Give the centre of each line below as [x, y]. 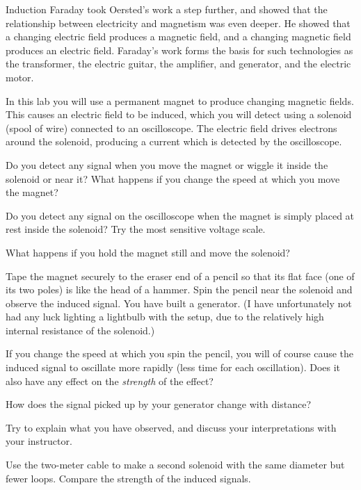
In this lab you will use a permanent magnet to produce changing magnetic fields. [180, 100]
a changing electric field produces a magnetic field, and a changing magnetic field [178, 36]
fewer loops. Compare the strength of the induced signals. [128, 478]
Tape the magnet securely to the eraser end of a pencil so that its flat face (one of [180, 276]
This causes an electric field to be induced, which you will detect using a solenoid [179, 114]
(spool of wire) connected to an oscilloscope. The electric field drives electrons [171, 128]
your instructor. [39, 441]
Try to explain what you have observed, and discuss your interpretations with [171, 427]
